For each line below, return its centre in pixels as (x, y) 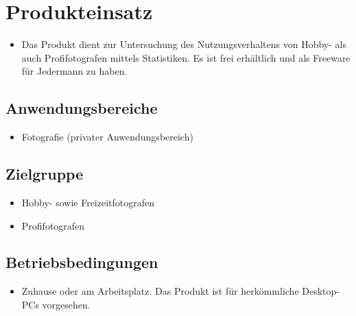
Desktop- (321, 291)
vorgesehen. (66, 304)
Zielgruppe (45, 174)
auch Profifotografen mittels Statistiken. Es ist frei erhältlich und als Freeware (186, 57)
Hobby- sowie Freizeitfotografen (88, 202)
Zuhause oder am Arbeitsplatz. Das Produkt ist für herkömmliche (160, 291)
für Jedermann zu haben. (74, 71)
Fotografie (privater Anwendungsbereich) (107, 137)
